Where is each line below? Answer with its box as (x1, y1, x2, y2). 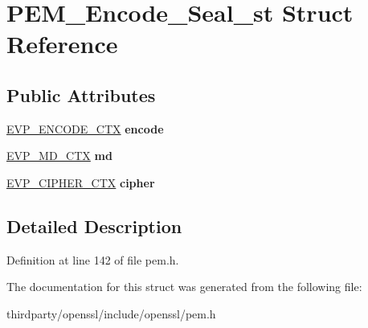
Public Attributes (6, 82, 156, 107)
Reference (6, 27, 118, 60)
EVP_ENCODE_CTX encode (6, 120, 164, 137)
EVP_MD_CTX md (6, 147, 112, 164)
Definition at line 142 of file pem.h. (6, 251, 179, 268)
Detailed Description (6, 213, 182, 238)
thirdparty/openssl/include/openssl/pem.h (6, 305, 216, 322)
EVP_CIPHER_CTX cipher (6, 174, 155, 191)
